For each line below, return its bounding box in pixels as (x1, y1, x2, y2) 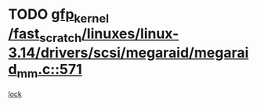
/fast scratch (8, 25, 82, 45)
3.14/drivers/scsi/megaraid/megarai (8, 44, 249, 62)
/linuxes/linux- (81, 25, 179, 42)
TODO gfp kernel (8, 5, 110, 26)
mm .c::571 (16, 61, 82, 81)
